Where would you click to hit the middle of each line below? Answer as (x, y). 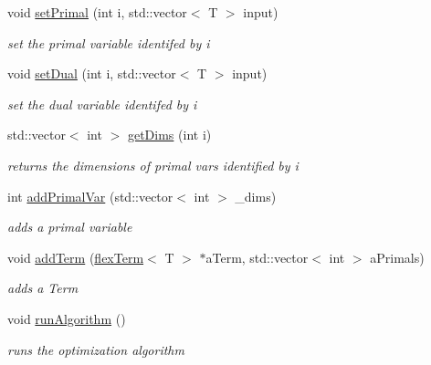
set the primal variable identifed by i (109, 42)
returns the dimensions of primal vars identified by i (153, 165)
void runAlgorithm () (67, 318)
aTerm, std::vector (257, 257)
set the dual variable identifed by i (102, 104)
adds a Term (43, 288)
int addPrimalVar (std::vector (90, 196)
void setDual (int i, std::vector (92, 73)
